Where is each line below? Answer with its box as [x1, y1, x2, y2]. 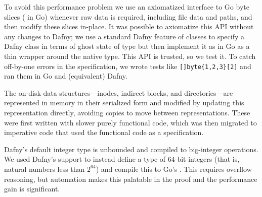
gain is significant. [4, 183, 60, 194]
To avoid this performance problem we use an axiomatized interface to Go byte [4, 2, 249, 12]
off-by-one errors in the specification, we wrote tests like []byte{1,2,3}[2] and [4, 60, 251, 71]
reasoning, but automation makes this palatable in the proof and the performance [4, 173, 257, 184]
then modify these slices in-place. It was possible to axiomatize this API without [4, 21, 254, 32]
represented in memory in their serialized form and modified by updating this [4, 97, 244, 108]
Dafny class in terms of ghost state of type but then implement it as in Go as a [4, 41, 250, 51]
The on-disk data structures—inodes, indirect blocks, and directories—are [4, 87, 233, 98]
